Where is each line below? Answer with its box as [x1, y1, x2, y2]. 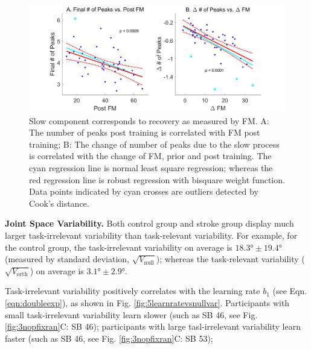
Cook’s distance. [29, 197, 89, 209]
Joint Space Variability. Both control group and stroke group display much [5, 217, 294, 230]
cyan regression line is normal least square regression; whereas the [29, 162, 273, 174]
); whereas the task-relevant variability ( [156, 253, 305, 265]
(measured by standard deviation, [5, 253, 129, 265]
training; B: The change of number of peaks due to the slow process [29, 137, 280, 150]
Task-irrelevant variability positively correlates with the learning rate [5, 285, 260, 297]
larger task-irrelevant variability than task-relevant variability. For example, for [5, 228, 298, 241]
